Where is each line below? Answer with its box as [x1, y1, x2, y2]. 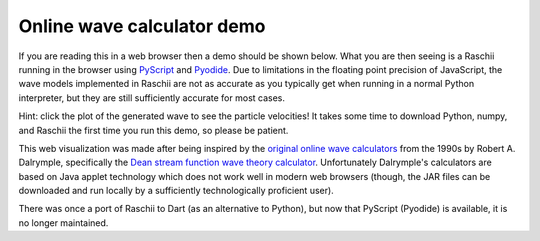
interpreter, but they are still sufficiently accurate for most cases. [18, 91, 285, 104]
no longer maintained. [18, 216, 109, 229]
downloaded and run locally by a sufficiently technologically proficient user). [18, 185, 334, 197]
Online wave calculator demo [18, 15, 266, 37]
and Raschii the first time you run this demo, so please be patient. [18, 124, 289, 136]
